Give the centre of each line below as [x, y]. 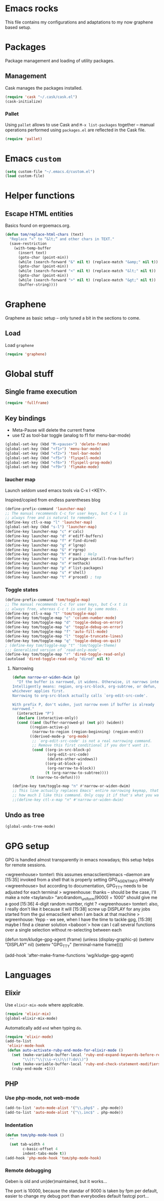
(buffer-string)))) [38, 285]
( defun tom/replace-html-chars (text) [44, 235]
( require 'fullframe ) [27, 403]
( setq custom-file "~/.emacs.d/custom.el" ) [50, 172]
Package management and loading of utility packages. [60, 61]
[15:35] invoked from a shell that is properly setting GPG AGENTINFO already [80, 880]
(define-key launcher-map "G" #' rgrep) [46, 550]
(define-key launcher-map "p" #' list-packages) [54, 568]
